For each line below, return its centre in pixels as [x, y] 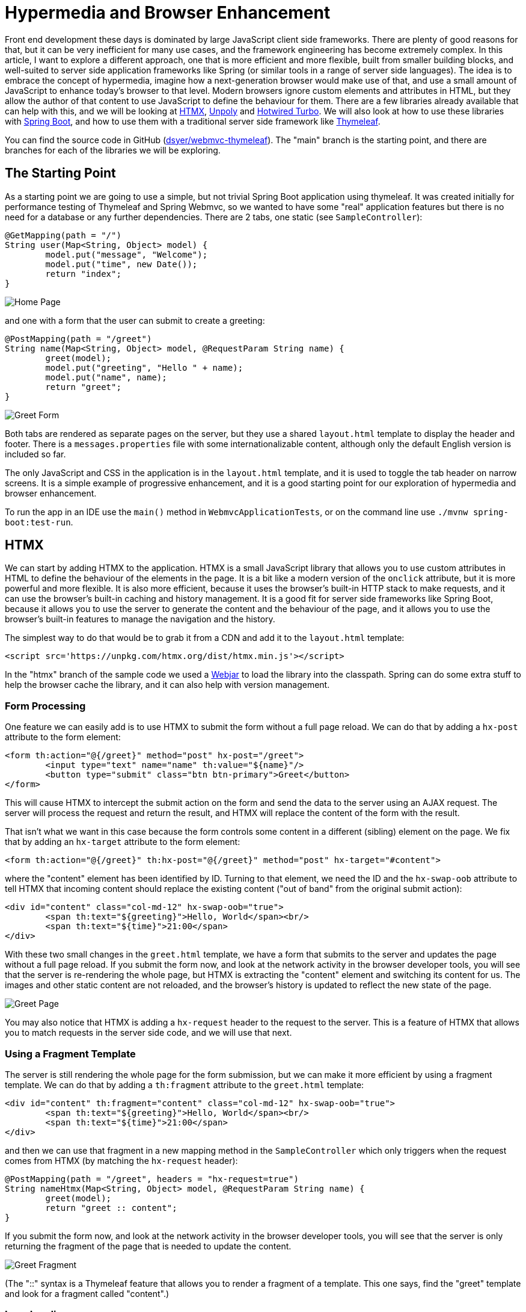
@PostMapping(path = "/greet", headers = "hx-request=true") [152, 1179]
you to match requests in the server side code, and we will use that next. [148, 1033]
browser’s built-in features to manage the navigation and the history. [140, 619]
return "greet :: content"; [111, 1208]
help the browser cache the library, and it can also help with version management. [167, 685]
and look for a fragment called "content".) [87, 1293]
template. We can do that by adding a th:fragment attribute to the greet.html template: [185, 1085]
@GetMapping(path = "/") [63, 235]
